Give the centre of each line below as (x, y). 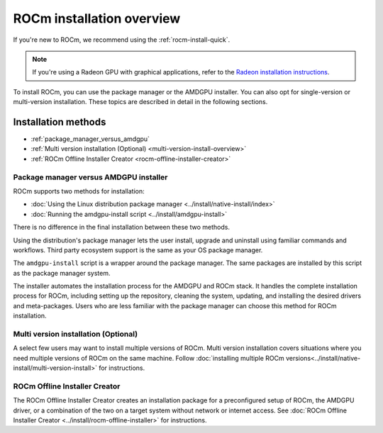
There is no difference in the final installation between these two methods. (122, 227)
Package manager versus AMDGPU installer (90, 177)
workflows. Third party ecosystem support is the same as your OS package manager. (138, 250)
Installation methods (60, 122)
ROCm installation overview (97, 18)
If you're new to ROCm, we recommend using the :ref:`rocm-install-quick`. (122, 40)
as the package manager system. (62, 273)
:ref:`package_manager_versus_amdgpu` (90, 139)
